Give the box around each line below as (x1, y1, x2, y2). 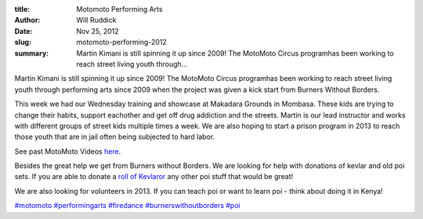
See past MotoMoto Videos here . (14, 146, 121, 156)
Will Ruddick (76, 16, 117, 25)
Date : (14, 26, 33, 35)
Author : (14, 16, 41, 25)
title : (14, 5, 31, 13)
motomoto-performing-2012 (76, 38, 168, 47)
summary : (14, 48, 49, 58)
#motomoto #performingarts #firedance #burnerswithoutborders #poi (14, 201, 240, 210)
